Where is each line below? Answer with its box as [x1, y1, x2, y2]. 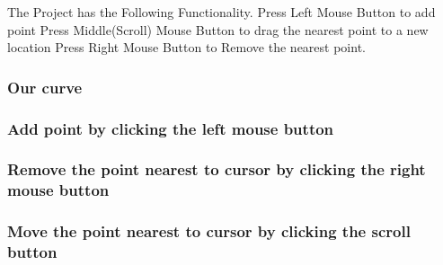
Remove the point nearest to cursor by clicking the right [7, 158, 426, 181]
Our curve [7, 75, 83, 98]
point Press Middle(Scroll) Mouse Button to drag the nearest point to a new [7, 20, 429, 39]
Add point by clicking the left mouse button [7, 117, 334, 139]
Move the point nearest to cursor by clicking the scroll [7, 220, 411, 243]
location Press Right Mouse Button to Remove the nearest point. [7, 38, 366, 57]
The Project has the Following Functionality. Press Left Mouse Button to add [7, 3, 436, 21]
